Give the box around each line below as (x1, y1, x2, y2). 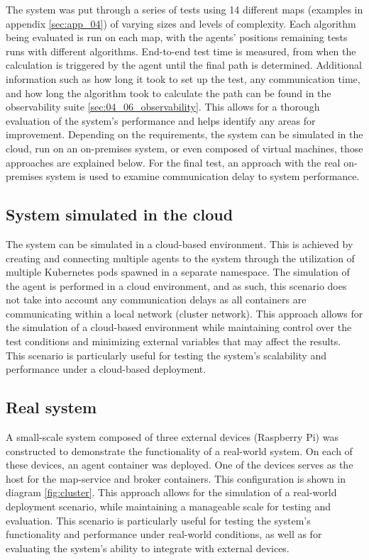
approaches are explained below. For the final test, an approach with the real (6, 155, 341, 169)
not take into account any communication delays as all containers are (6, 292, 307, 307)
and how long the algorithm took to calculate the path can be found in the (6, 85, 331, 100)
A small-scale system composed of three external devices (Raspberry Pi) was (6, 430, 338, 444)
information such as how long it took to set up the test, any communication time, (6, 71, 360, 86)
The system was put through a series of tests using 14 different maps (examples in (6, 2, 363, 16)
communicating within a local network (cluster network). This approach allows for (6, 306, 363, 320)
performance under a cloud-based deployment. (6, 362, 206, 376)
